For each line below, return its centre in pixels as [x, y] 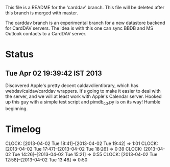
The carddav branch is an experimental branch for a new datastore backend [85, 23]
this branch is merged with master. [42, 13]
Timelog [23, 129]
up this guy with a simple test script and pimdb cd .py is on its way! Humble [83, 102]
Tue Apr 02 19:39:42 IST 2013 [54, 73]
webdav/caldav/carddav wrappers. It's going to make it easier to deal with [83, 91]
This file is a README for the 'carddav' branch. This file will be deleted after [85, 7]
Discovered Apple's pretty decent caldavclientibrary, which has [72, 86]
